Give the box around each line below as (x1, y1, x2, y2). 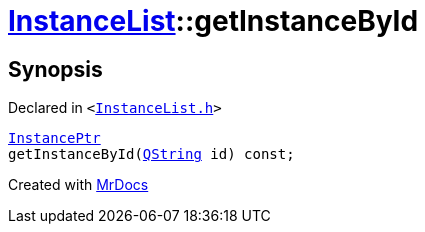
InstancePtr (8, 130, 101, 147)
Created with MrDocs (8, 176, 149, 194)
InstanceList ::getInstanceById (8, 4, 419, 38)
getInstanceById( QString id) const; (8, 146, 295, 163)
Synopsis (8, 56, 103, 82)
